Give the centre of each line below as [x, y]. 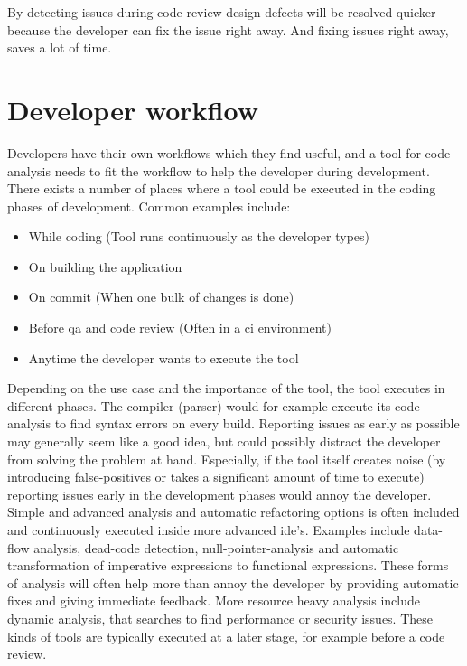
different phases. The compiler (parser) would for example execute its [199, 405]
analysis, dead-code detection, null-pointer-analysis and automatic [216, 547]
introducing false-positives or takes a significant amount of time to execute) [216, 477]
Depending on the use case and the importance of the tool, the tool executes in [226, 388]
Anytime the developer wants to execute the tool [163, 357]
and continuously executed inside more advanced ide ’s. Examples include [209, 530]
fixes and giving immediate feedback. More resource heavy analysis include [214, 600]
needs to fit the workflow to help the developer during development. [242, 170]
